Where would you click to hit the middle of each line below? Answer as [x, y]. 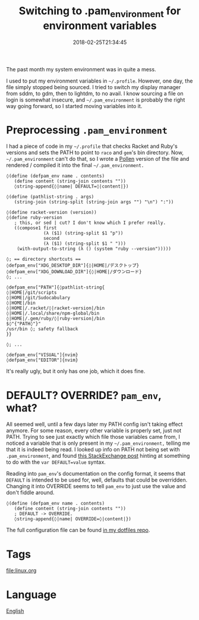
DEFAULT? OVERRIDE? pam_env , [84, 395]
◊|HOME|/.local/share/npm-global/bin [53, 314]
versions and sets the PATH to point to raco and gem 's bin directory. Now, [95, 153]
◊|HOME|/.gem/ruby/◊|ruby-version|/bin [56, 319]
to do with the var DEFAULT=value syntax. [56, 462]
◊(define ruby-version [34, 218]
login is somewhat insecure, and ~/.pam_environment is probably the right [96, 100]
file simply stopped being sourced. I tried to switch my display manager [94, 87]
